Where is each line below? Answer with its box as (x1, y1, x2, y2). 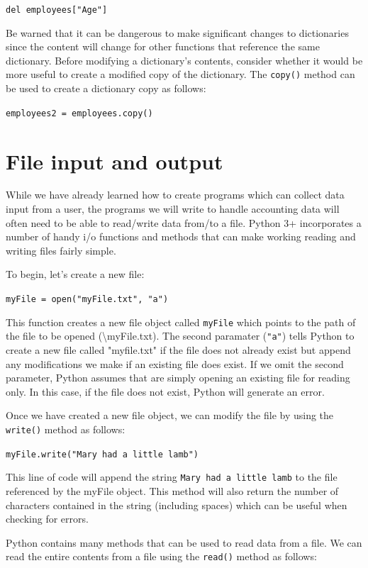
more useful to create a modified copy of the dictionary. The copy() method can (6, 67, 355, 82)
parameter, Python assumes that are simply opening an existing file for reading (6, 370, 350, 385)
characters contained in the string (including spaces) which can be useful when (6, 497, 347, 512)
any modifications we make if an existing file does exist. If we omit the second (6, 356, 344, 371)
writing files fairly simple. (6, 243, 116, 257)
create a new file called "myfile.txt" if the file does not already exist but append (6, 343, 351, 357)
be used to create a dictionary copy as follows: (6, 81, 206, 96)
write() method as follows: (6, 421, 126, 436)
